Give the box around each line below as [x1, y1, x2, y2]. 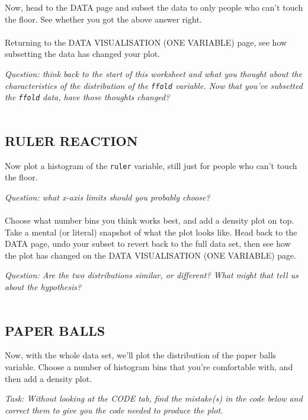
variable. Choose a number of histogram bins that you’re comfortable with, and [5, 361, 293, 373]
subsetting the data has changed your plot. [5, 47, 161, 60]
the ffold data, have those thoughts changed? [5, 91, 170, 103]
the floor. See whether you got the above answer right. [5, 12, 202, 25]
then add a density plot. [5, 372, 92, 384]
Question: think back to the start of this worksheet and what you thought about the [5, 67, 302, 79]
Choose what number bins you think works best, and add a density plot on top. [5, 214, 294, 227]
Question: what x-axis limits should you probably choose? [5, 190, 210, 203]
